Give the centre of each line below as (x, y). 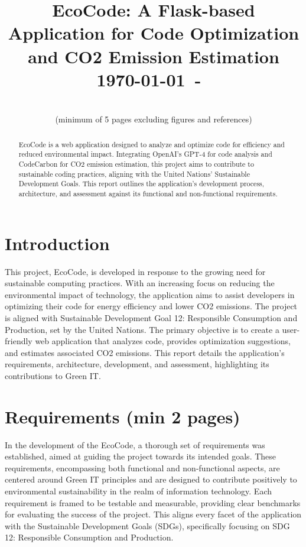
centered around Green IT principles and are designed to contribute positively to (151, 479)
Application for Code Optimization (154, 33)
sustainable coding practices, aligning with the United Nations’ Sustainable (134, 174)
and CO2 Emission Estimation (154, 56)
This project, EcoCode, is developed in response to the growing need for (135, 271)
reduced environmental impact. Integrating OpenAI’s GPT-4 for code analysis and (145, 154)
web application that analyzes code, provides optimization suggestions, (163, 341)
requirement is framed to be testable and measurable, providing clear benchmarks (153, 502)
